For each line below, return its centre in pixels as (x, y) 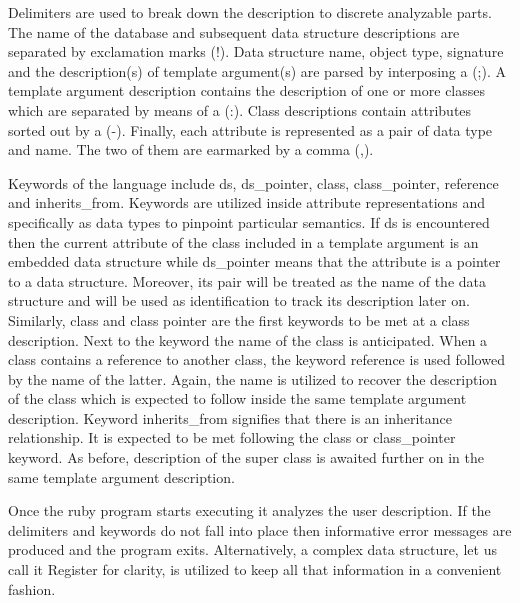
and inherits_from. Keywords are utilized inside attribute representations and (247, 202)
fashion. (32, 588)
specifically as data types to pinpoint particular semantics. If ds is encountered (249, 221)
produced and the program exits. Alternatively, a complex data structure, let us (252, 549)
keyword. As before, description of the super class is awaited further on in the (246, 457)
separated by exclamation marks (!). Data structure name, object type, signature (256, 51)
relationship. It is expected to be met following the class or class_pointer (232, 437)
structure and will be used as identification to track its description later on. (239, 300)
